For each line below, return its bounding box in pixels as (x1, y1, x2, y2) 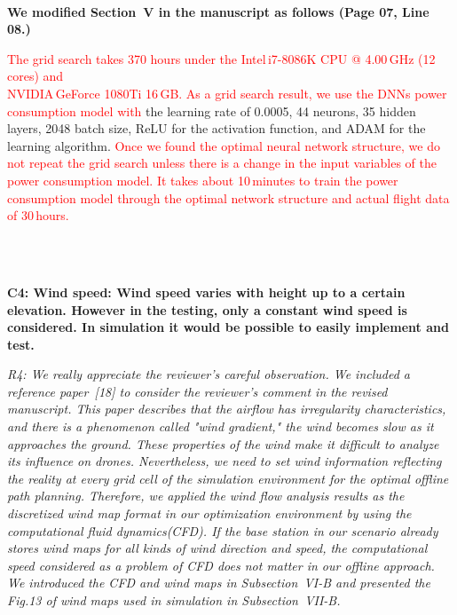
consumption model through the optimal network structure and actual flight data (7, 188, 450, 207)
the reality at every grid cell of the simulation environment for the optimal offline (7, 469, 449, 487)
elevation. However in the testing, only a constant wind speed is (7, 300, 407, 319)
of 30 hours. (7, 206, 69, 225)
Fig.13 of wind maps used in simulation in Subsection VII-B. (7, 591, 341, 609)
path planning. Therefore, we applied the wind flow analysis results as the (7, 486, 405, 505)
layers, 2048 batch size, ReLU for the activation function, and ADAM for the (7, 119, 426, 138)
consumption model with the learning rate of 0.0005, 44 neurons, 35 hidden (7, 101, 416, 120)
